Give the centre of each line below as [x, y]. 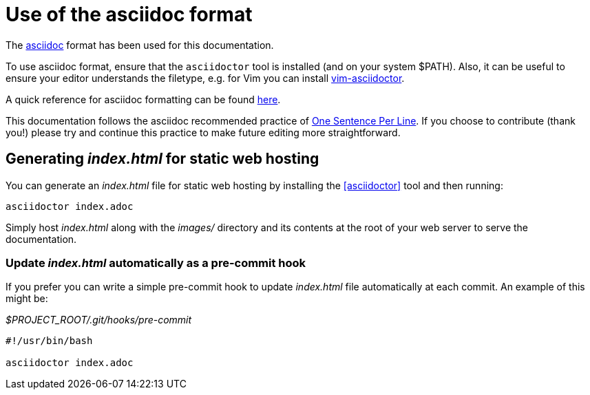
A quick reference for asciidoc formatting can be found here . [143, 99]
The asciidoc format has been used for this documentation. [140, 45]
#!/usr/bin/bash [49, 341]
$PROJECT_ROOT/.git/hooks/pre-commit [99, 320]
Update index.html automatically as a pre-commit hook [156, 263]
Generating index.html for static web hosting [162, 159]
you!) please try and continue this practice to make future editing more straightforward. [203, 132]
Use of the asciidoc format [129, 14]
